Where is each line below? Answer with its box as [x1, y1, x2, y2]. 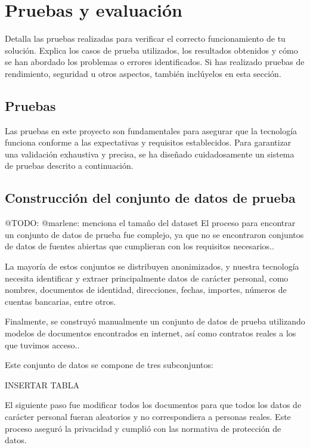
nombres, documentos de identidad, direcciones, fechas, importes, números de [5, 283, 287, 296]
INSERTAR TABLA [5, 378, 80, 391]
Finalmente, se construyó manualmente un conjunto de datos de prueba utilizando [5, 315, 305, 327]
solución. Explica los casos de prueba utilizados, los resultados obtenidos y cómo [5, 44, 298, 56]
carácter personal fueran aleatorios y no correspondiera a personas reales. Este [5, 410, 291, 422]
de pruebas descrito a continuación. [5, 159, 134, 172]
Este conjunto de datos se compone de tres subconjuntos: [5, 359, 213, 371]
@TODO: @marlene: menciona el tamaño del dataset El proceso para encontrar [5, 217, 296, 229]
